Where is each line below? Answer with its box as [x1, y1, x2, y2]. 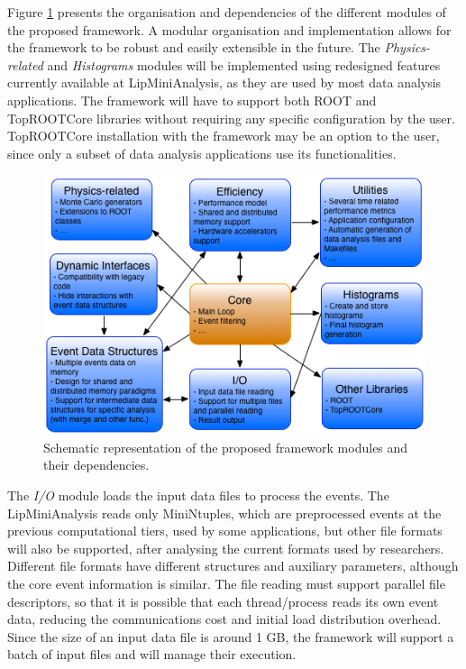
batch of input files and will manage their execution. [7, 645, 297, 664]
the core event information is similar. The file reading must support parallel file [7, 573, 445, 592]
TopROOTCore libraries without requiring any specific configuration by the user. [7, 108, 455, 127]
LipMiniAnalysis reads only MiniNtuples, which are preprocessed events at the [7, 503, 442, 522]
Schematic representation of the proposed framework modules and [43, 437, 408, 456]
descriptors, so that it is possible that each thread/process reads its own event [7, 591, 439, 610]
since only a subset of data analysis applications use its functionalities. [7, 143, 397, 162]
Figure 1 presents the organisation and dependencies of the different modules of [7, 3, 446, 21]
